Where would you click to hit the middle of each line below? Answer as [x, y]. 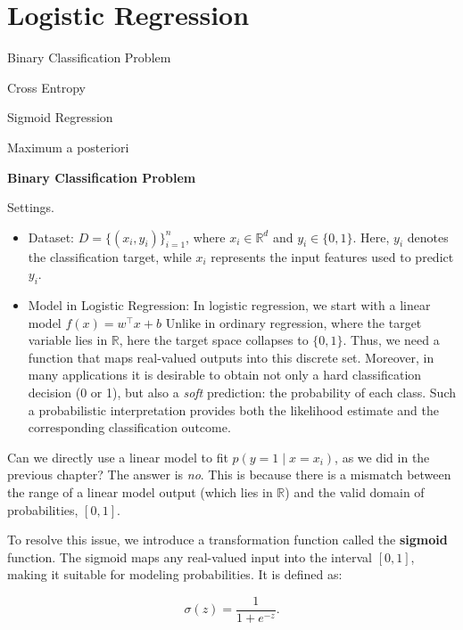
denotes [428, 237]
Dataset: [51, 237]
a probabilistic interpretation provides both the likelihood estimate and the [233, 409]
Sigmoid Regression [60, 117]
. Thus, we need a [391, 340]
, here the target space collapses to [214, 340]
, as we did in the [382, 457]
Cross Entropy [46, 87]
